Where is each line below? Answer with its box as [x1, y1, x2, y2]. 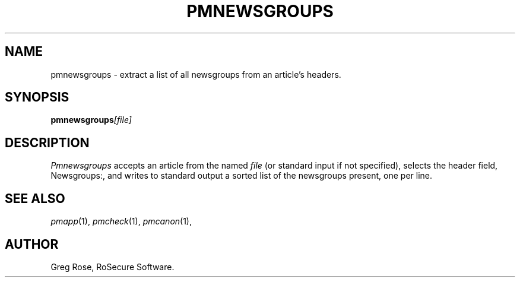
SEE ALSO [5, 191, 65, 206]
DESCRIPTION [5, 135, 90, 150]
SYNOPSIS [5, 90, 69, 105]
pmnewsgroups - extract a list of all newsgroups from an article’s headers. [50, 69, 341, 80]
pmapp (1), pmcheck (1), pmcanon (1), [50, 216, 192, 227]
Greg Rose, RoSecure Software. [50, 261, 175, 272]
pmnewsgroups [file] [50, 115, 132, 125]
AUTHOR [5, 236, 59, 252]
